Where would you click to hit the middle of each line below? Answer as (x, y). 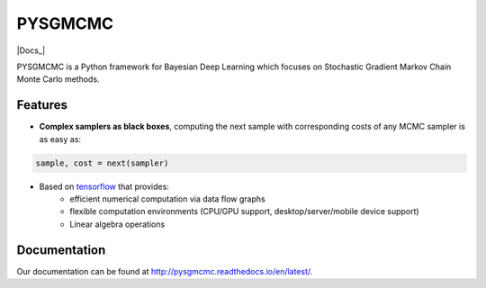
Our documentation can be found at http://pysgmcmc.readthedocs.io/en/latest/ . (165, 271)
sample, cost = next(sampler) (102, 163)
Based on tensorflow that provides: (104, 186)
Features (42, 105)
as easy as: (60, 139)
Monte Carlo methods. (58, 79)
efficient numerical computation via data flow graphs (167, 199)
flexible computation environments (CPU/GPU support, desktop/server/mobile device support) (244, 211)
